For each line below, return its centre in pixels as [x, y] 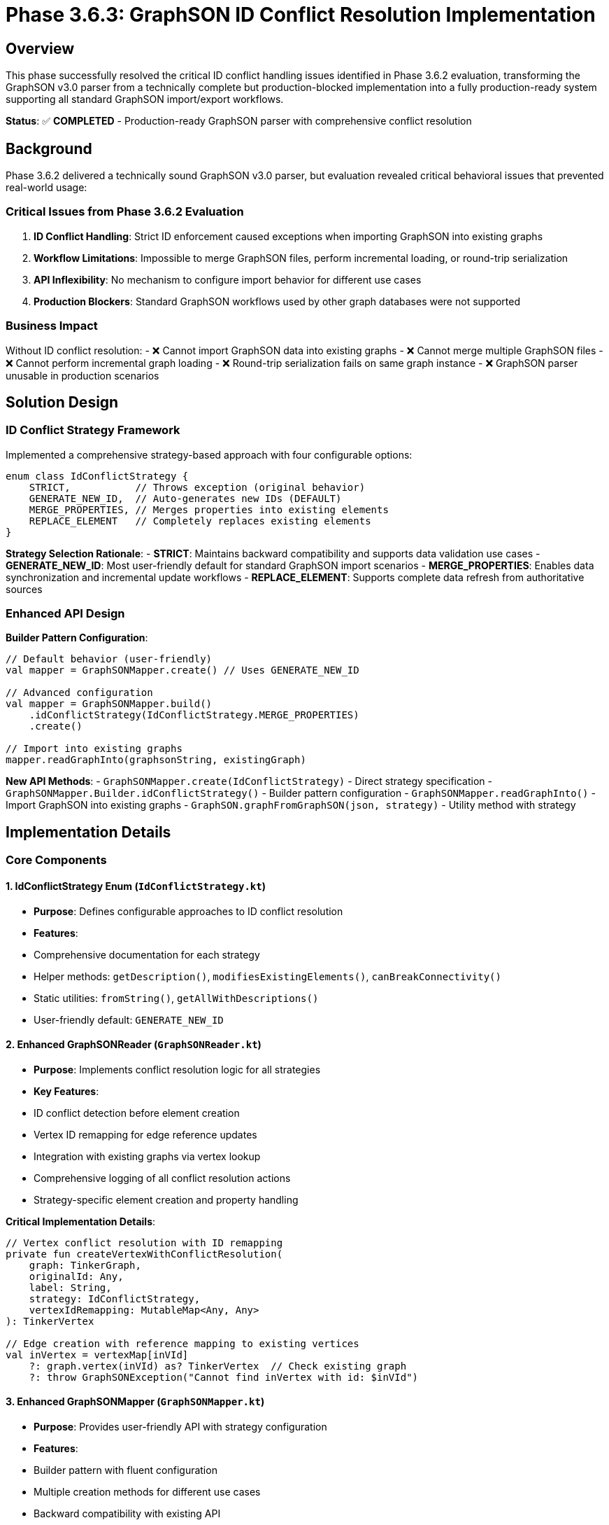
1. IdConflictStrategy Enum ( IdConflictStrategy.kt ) [136, 886]
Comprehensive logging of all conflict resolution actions [162, 1178]
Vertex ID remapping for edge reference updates [145, 1134]
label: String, [70, 1287]
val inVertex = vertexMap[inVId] [97, 1355]
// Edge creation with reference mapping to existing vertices [182, 1343]
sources [24, 589]
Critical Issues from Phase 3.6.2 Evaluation [125, 212]
